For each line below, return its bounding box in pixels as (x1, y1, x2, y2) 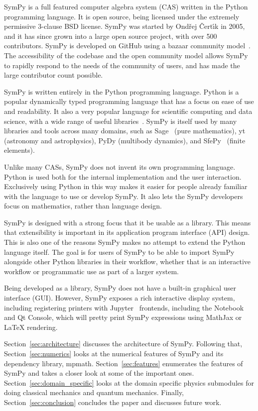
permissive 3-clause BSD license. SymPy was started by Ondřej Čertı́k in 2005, (4, 21, 245, 31)
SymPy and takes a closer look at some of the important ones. (4, 368, 194, 378)
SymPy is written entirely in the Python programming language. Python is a (4, 86, 239, 97)
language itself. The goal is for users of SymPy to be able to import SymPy (4, 246, 235, 257)
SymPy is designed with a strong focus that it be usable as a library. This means (4, 217, 251, 227)
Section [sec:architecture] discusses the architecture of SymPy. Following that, (4, 338, 243, 349)
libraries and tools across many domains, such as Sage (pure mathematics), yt (4, 125, 246, 136)
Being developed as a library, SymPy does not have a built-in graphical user (4, 283, 236, 293)
